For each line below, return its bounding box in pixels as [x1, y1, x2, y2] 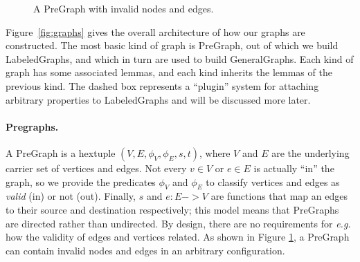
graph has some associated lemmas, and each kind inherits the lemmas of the [6, 65, 332, 79]
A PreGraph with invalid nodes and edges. [33, 1, 214, 15]
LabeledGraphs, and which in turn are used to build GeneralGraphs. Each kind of [6, 51, 354, 66]
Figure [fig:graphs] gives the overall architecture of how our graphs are [6, 24, 305, 39]
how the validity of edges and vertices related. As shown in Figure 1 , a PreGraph [6, 230, 350, 244]
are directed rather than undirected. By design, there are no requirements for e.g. [6, 216, 351, 230]
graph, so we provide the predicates [6, 174, 156, 189]
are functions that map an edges [210, 189, 348, 203]
